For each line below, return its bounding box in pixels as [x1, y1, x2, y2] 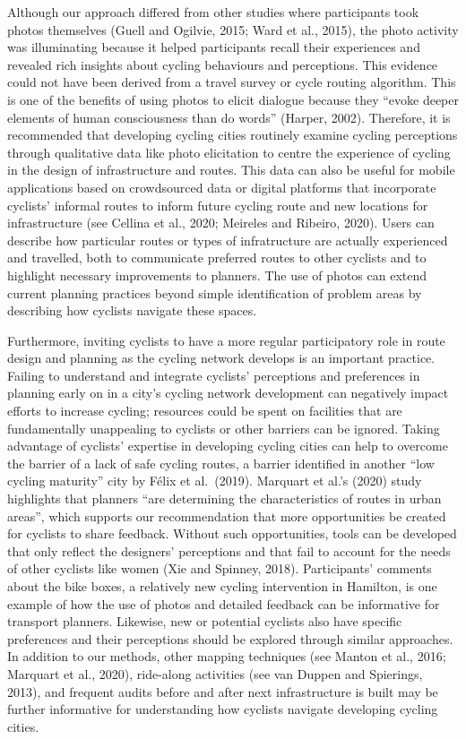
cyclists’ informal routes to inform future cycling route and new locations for [7, 195, 428, 214]
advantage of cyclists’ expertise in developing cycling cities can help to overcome [7, 436, 448, 455]
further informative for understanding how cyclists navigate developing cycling [7, 700, 438, 718]
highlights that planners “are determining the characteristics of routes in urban [7, 489, 442, 508]
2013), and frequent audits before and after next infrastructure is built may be [7, 682, 438, 700]
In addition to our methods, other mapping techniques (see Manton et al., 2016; [7, 647, 446, 666]
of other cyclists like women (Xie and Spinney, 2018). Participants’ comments [7, 559, 432, 578]
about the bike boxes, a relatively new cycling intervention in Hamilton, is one [7, 577, 437, 595]
